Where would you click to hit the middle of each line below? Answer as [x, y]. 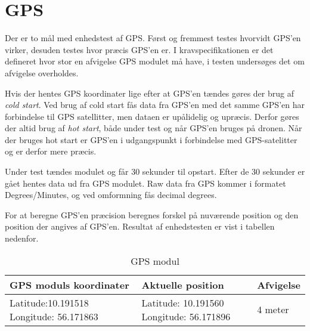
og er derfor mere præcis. [51, 151]
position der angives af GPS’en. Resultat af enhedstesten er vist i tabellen [140, 226]
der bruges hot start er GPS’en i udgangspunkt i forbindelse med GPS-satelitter [151, 139]
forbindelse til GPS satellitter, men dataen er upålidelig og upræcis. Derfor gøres [152, 116]
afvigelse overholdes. [42, 72]
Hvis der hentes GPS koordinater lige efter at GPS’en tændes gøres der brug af [149, 93]
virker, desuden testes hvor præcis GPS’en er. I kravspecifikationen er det [139, 49]
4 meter [273, 310]
